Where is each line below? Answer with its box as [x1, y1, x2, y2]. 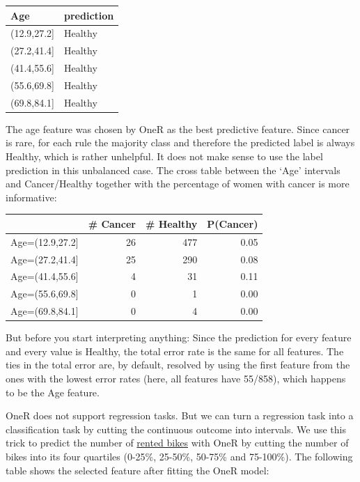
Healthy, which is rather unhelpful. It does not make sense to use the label [6, 149, 323, 163]
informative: [6, 189, 57, 204]
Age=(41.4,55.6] [10, 269, 79, 283]
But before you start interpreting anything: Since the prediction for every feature [6, 330, 352, 345]
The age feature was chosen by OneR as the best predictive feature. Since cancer [6, 121, 350, 136]
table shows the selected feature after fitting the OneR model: [6, 462, 269, 477]
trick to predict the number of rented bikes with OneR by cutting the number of [6, 435, 349, 450]
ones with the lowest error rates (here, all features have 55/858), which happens [6, 371, 346, 385]
